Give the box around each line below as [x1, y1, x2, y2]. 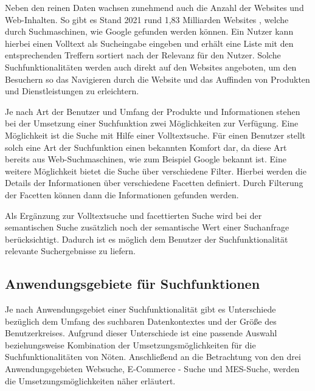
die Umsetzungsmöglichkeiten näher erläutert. [5, 374, 176, 387]
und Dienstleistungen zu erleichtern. [5, 85, 139, 97]
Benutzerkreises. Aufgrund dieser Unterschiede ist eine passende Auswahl [5, 327, 277, 339]
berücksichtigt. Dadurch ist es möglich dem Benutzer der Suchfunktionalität [5, 232, 288, 245]
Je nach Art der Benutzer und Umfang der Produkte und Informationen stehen [5, 105, 300, 117]
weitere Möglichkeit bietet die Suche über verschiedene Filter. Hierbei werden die [5, 164, 306, 177]
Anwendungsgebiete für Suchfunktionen [5, 274, 260, 293]
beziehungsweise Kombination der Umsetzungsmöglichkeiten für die [5, 338, 256, 351]
